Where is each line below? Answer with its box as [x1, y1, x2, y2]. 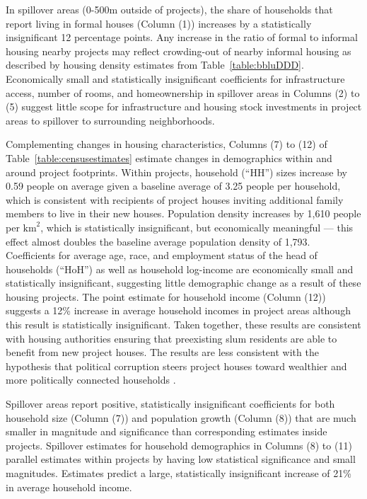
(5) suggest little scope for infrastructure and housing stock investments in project [6, 99, 362, 114]
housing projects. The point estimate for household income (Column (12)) [6, 289, 326, 304]
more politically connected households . [6, 372, 176, 387]
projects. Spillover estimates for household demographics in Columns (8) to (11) [6, 437, 352, 452]
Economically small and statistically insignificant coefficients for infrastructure [6, 71, 345, 86]
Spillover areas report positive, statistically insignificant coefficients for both [6, 396, 335, 411]
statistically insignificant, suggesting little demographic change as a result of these [6, 275, 361, 290]
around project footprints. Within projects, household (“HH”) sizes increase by [6, 164, 347, 179]
